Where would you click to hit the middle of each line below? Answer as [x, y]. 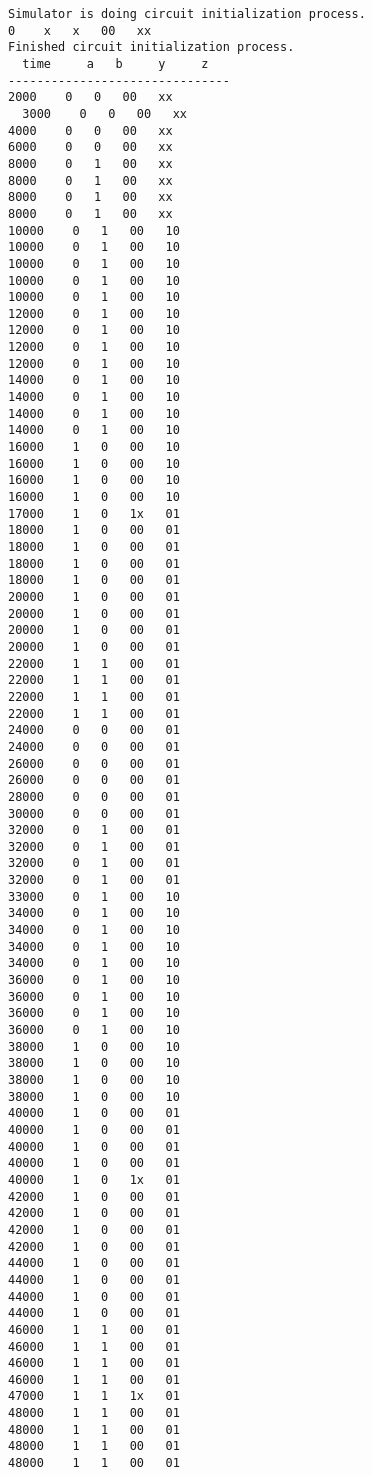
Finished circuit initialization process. [151, 47]
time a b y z [115, 63]
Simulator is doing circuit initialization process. [187, 14]
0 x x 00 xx [80, 30]
